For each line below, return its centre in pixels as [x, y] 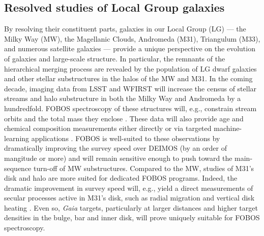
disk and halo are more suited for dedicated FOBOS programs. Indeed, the [121, 178]
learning [17, 138]
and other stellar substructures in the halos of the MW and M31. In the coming [128, 78]
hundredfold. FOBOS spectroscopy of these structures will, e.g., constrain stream [130, 108]
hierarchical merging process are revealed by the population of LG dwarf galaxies [130, 68]
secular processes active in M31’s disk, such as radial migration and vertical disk [129, 198]
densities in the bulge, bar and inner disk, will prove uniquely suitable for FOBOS [132, 217]
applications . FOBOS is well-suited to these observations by [126, 138]
